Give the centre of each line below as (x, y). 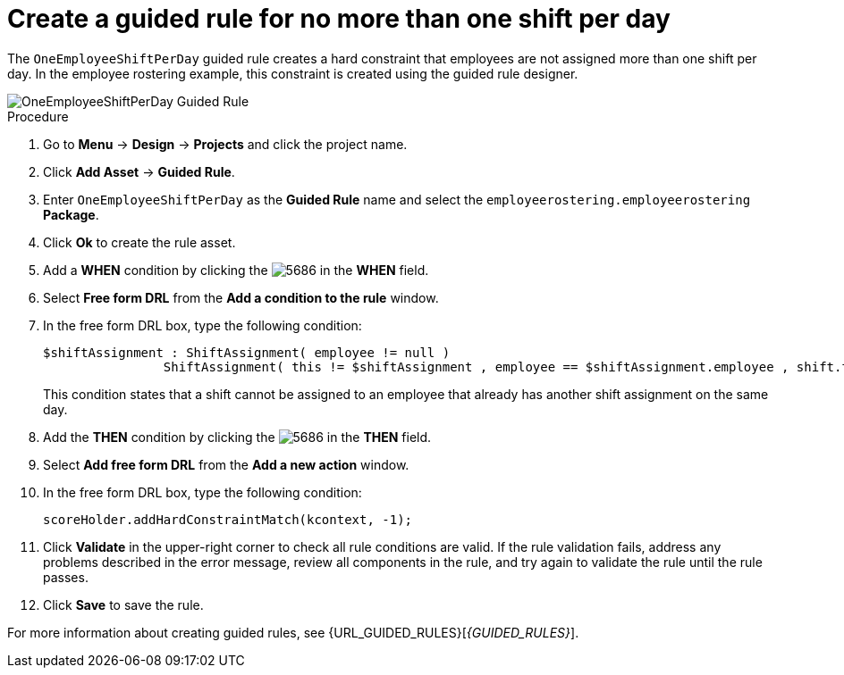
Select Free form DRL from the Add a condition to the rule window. (241, 297)
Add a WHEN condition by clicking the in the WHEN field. (236, 270)
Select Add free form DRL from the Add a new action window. (226, 464)
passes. (66, 577)
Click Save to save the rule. (123, 604)
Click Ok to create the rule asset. (139, 242)
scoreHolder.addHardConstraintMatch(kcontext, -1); (228, 519)
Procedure (38, 116)
